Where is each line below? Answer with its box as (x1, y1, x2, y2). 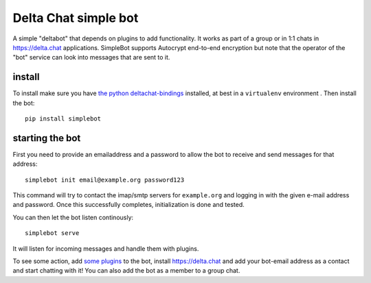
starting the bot (12, 132, 81, 144)
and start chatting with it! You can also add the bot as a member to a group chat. (12, 267, 240, 275)
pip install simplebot (25, 115, 102, 123)
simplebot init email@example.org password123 (25, 175, 185, 184)
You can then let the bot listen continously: (12, 213, 134, 221)
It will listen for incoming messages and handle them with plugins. (12, 244, 199, 253)
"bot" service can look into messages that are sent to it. (12, 53, 170, 62)
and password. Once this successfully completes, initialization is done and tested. (12, 201, 245, 209)
